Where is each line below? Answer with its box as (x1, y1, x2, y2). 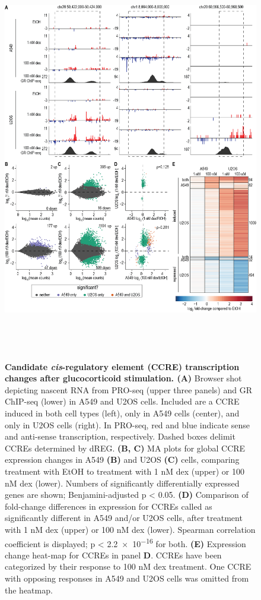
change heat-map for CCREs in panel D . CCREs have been (5, 548, 222, 561)
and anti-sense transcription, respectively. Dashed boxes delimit (5, 430, 235, 443)
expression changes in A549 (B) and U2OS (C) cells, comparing (5, 453, 240, 466)
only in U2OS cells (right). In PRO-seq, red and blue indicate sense (5, 418, 250, 431)
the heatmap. (5, 583, 53, 596)
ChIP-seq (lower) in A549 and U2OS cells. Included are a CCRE (5, 395, 240, 408)
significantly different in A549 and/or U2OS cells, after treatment (5, 511, 243, 524)
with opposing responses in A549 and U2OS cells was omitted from (5, 571, 249, 584)
